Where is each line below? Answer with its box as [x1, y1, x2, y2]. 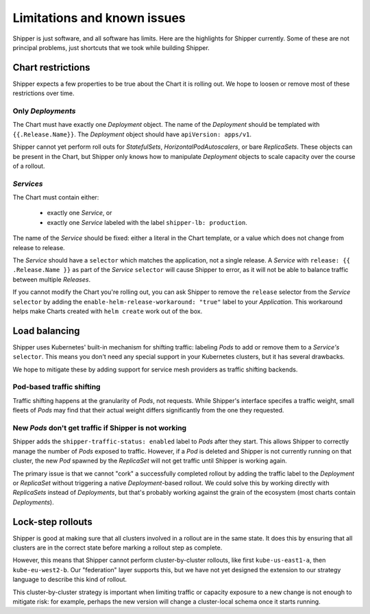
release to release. [12, 243, 65, 251]
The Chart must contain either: [12, 193, 99, 201]
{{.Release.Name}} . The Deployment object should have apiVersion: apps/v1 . [12, 130, 252, 138]
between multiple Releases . [12, 275, 91, 284]
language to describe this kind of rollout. [12, 576, 127, 584]
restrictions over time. [12, 89, 75, 97]
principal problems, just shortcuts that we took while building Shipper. [12, 43, 210, 51]
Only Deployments [12, 106, 76, 116]
